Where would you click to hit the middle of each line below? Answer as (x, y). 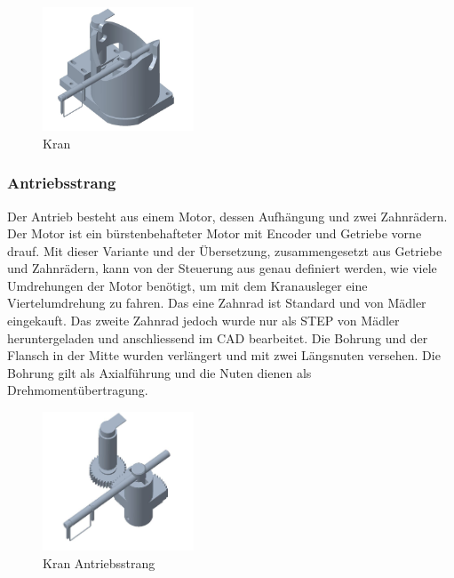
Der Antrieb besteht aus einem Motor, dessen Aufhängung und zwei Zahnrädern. (227, 216)
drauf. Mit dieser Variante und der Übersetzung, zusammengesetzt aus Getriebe (225, 250)
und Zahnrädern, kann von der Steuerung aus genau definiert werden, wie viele (222, 268)
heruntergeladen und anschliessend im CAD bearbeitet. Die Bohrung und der (218, 337)
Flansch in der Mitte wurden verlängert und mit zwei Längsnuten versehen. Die (224, 355)
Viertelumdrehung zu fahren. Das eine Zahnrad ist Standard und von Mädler (217, 303)
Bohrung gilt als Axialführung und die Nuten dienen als (159, 372)
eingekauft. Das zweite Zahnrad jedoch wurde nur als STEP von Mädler (203, 321)
